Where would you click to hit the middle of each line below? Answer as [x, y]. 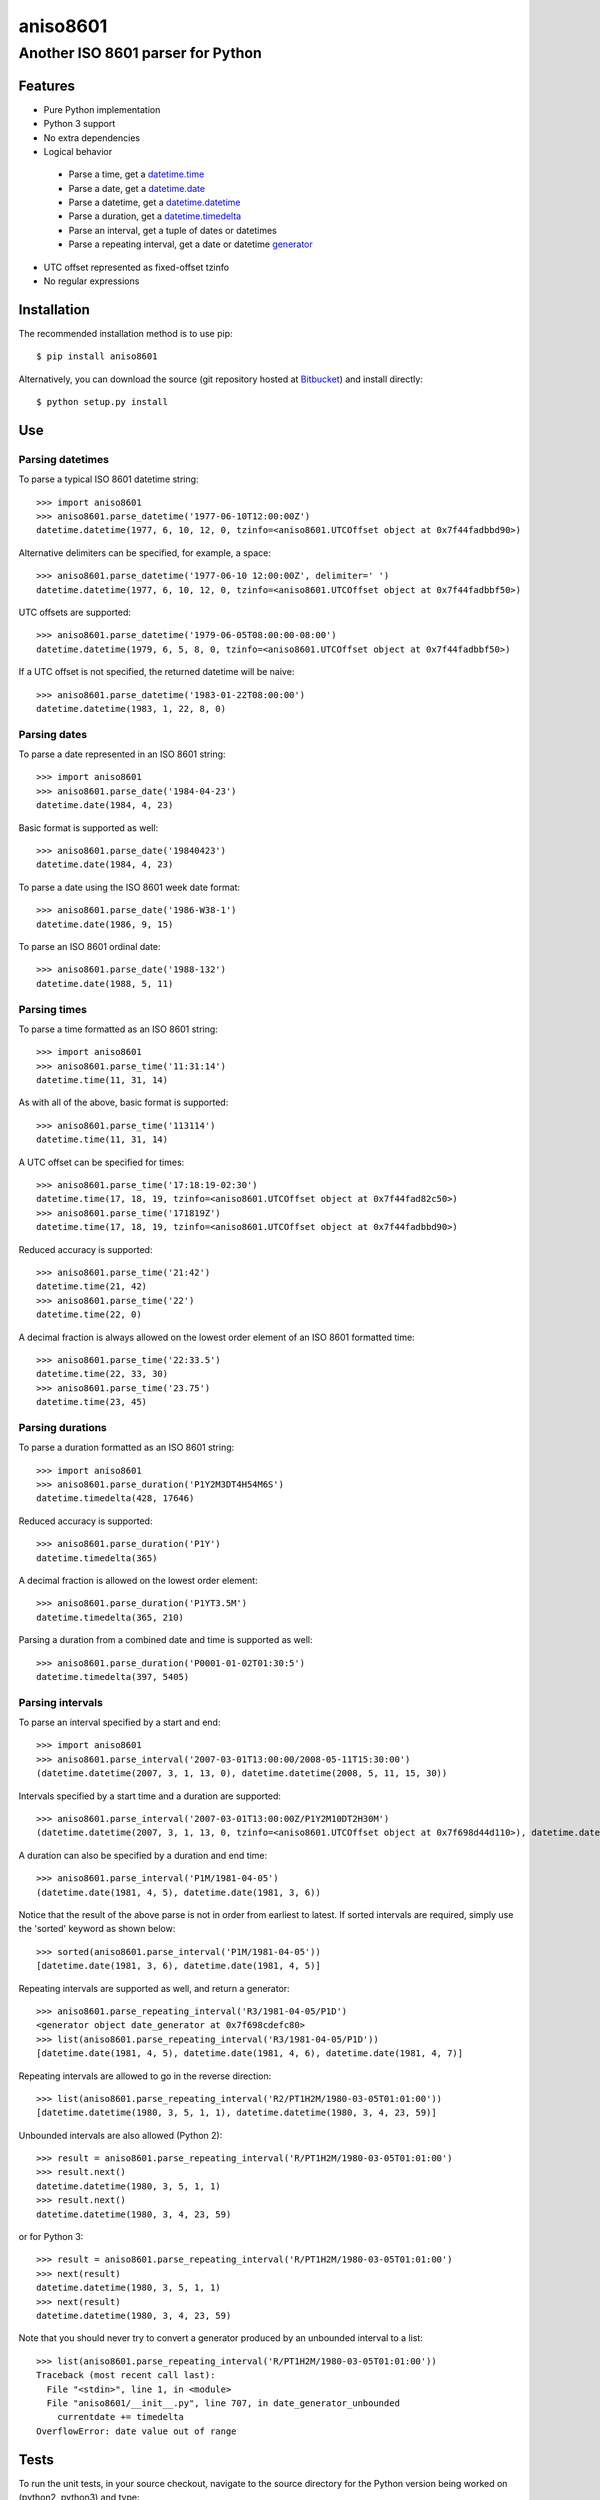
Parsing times [52, 1009]
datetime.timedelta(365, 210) [110, 1617]
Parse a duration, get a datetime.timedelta [155, 216]
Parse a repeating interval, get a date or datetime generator [191, 244]
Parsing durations [62, 1427]
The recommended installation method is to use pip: [126, 333]
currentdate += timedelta [120, 2417]
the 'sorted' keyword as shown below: [97, 1929]
